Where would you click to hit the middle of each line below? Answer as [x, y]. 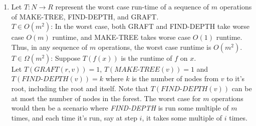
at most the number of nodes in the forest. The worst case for [106, 98]
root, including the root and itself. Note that [80, 88]
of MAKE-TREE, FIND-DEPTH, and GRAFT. [85, 16]
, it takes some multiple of [182, 117]
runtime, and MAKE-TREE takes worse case [121, 37]
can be [242, 88]
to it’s [236, 78]
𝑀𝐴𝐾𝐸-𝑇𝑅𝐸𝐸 [137, 69]
